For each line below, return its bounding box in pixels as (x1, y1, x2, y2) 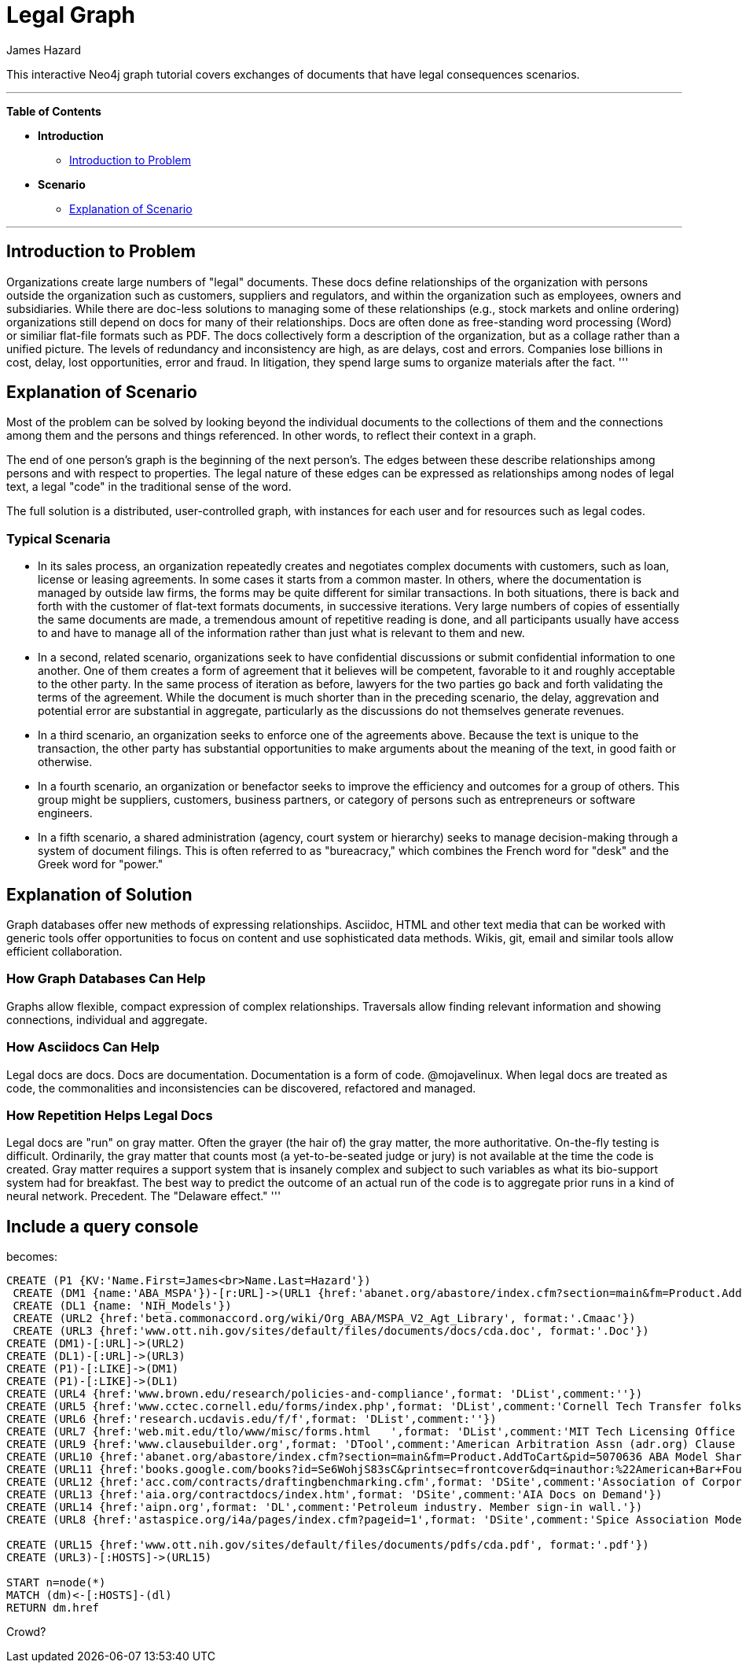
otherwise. (38, 755, 93, 769)
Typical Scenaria (6, 530, 111, 547)
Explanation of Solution (6, 884, 193, 905)
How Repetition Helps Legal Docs (6, 1107, 213, 1123)
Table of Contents (6, 104, 101, 118)
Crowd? (6, 1625, 46, 1639)
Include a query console (6, 1216, 199, 1236)
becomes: (6, 1250, 57, 1264)
